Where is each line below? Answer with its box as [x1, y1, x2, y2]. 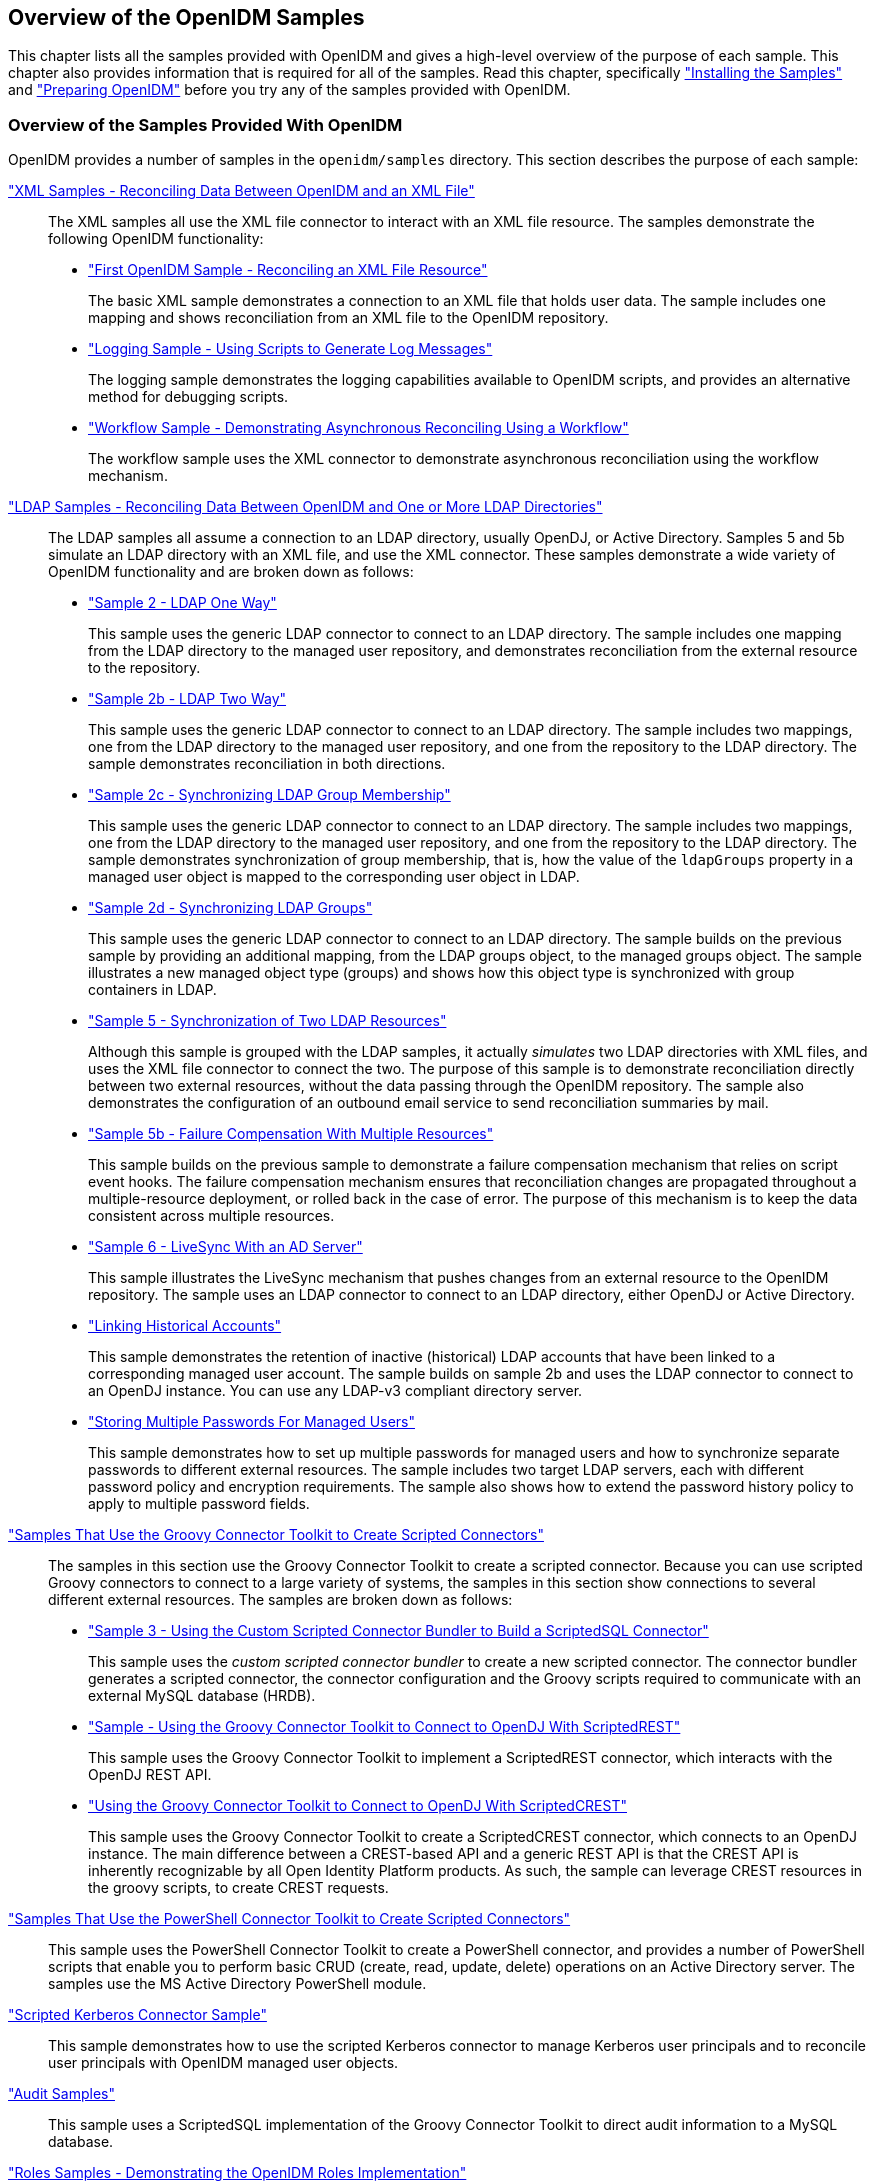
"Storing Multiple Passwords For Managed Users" [88, 1413, 415, 1431]
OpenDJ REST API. [88, 1766, 212, 1784]
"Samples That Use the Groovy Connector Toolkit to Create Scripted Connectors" [8, 1526, 544, 1544]
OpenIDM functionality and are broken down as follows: [48, 563, 414, 581]
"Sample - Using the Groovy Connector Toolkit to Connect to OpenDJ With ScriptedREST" [88, 1718, 681, 1736]
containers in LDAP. [88, 981, 217, 999]
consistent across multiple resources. [88, 1207, 335, 1225]
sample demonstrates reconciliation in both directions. [88, 755, 446, 773]
